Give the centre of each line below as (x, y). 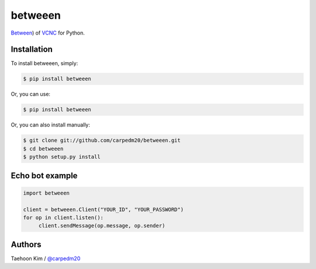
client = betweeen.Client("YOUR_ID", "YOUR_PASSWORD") (103, 209)
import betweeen (47, 193)
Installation (32, 50)
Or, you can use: (31, 94)
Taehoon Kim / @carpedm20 (46, 258)
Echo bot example (44, 176)
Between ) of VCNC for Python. (48, 33)
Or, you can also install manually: (51, 125)
